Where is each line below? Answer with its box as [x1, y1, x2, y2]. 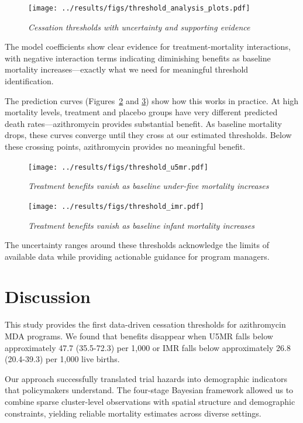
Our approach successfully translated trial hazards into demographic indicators [5, 372, 287, 384]
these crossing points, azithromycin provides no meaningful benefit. [5, 140, 246, 152]
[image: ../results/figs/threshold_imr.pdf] [28, 202, 204, 211]
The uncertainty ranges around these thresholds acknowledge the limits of [5, 239, 270, 251]
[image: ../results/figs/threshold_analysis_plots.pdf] [28, 4, 250, 12]
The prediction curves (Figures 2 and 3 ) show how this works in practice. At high [5, 94, 299, 106]
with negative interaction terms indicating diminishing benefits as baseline [5, 51, 271, 64]
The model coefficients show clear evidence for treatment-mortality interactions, [5, 40, 291, 53]
